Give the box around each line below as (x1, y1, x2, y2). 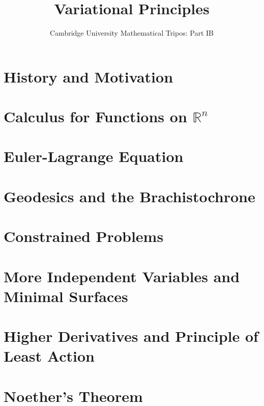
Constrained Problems (4, 226, 164, 247)
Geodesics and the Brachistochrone (4, 185, 255, 206)
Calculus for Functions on (4, 106, 187, 127)
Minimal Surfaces (4, 285, 128, 306)
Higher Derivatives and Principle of (4, 326, 258, 346)
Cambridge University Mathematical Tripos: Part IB (50, 28, 214, 38)
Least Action (4, 345, 95, 366)
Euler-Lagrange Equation (4, 146, 184, 167)
